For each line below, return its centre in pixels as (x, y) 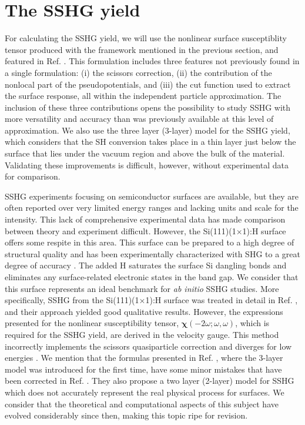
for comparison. (33, 176)
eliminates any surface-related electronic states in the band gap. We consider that (152, 277)
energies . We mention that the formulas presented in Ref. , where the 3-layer (144, 358)
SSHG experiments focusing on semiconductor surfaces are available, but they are (152, 196)
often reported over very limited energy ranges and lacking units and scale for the (152, 207)
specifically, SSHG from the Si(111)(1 (72, 300)
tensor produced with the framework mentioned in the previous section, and (142, 49)
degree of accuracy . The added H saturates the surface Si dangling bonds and (146, 265)
